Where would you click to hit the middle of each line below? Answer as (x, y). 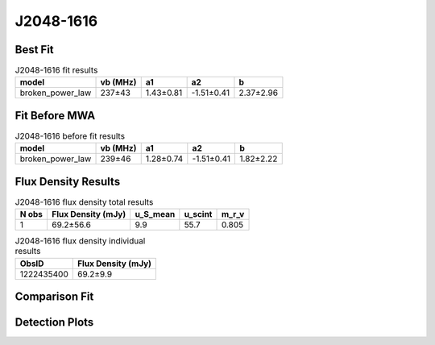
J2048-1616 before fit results (70, 136)
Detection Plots (54, 322)
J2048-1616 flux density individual (80, 241)
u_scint (198, 214)
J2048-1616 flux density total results (84, 202)
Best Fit (34, 50)
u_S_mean (155, 214)
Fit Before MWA (55, 116)
